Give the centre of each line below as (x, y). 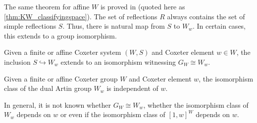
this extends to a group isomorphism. (60, 35)
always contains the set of (206, 16)
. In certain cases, (219, 26)
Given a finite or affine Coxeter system (63, 52)
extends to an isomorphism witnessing (118, 61)
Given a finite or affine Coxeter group (61, 78)
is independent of (132, 88)
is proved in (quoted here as (143, 6)
